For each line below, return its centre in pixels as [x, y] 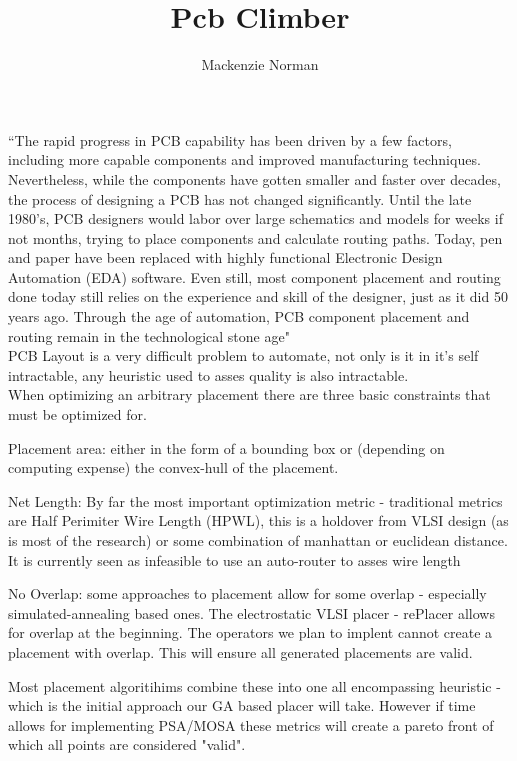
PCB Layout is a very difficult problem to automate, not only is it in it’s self [243, 355]
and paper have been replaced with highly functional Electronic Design [225, 257]
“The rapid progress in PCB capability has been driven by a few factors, [230, 139]
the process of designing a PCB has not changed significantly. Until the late [240, 198]
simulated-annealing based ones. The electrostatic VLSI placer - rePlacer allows [251, 612]
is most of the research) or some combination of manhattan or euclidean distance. [258, 540]
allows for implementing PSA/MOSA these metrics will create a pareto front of [251, 724]
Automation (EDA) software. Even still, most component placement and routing [254, 276]
